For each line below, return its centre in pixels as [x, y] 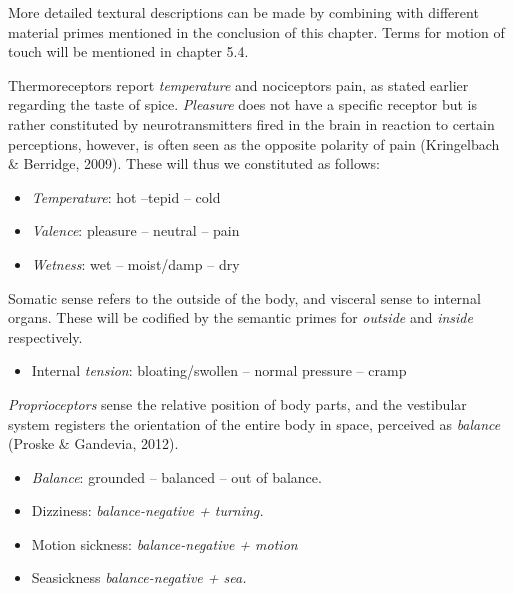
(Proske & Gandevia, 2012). [93, 443]
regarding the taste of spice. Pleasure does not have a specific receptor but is [243, 104]
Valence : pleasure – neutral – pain [135, 230]
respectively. [45, 336]
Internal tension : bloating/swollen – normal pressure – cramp [219, 370]
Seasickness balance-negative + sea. [139, 577]
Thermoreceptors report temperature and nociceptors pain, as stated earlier [238, 84]
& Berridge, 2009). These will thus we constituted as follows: [194, 163]
